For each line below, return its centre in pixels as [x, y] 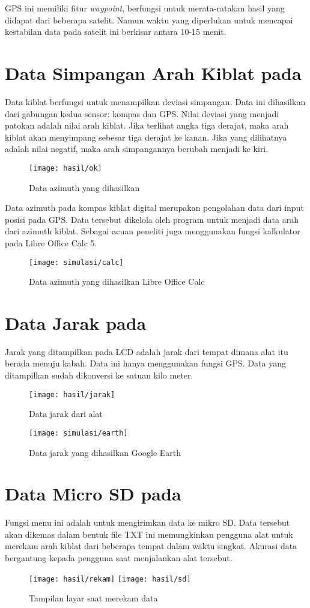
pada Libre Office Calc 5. [51, 242]
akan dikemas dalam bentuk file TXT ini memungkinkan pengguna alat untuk [149, 534]
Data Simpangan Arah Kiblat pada [153, 72]
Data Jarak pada [76, 322]
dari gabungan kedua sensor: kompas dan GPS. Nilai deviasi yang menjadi [142, 113]
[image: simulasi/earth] [78, 433]
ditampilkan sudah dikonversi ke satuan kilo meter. [99, 375]
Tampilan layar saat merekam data [93, 598]
